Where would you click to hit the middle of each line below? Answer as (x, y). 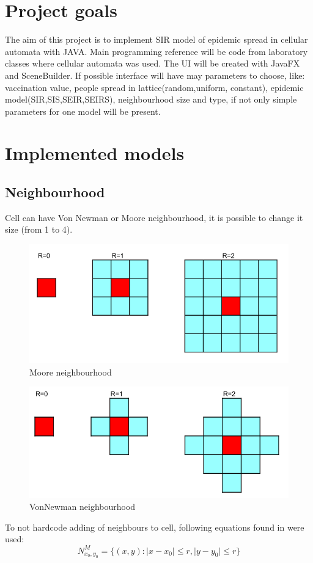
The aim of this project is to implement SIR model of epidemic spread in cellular (156, 39)
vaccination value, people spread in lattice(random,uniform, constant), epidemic (154, 87)
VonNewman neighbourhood (83, 507)
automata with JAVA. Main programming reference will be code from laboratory (156, 51)
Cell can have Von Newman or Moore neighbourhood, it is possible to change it (154, 217)
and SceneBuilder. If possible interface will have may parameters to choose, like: (155, 75)
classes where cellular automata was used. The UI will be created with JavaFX (153, 63)
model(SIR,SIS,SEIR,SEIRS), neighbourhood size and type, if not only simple (151, 99)
